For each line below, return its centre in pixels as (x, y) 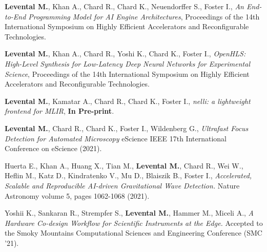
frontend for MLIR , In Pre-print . (59, 111)
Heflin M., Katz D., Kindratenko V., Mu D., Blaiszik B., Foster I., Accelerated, (128, 175)
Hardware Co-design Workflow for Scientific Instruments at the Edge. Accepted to (134, 223)
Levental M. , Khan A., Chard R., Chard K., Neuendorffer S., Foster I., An (124, 6)
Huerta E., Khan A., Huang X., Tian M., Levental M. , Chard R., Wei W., (124, 165)
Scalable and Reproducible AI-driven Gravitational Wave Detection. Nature (122, 185)
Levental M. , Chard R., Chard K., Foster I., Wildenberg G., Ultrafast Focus (127, 128)
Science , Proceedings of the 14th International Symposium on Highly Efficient (127, 73)
